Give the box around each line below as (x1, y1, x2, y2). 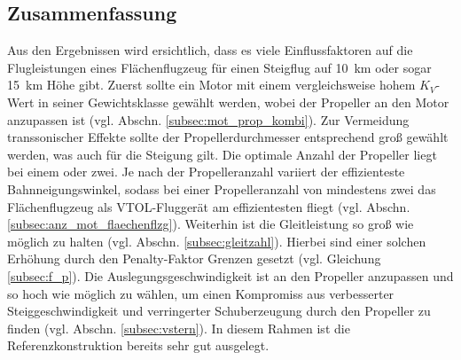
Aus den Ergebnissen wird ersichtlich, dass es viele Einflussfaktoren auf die (7, 41, 413, 59)
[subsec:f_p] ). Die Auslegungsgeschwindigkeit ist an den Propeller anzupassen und (7, 266, 454, 285)
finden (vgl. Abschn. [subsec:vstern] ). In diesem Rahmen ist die (7, 318, 350, 337)
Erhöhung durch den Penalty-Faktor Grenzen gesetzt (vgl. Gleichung (7, 249, 381, 268)
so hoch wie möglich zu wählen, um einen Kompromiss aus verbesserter (7, 284, 395, 302)
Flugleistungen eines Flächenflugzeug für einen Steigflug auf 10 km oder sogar (7, 58, 432, 76)
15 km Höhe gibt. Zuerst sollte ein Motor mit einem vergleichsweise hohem (7, 75, 416, 94)
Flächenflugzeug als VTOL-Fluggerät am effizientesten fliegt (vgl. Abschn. (7, 197, 410, 215)
